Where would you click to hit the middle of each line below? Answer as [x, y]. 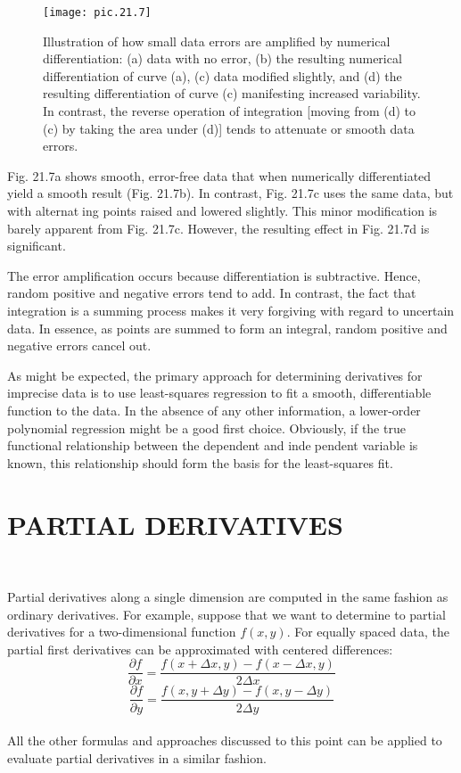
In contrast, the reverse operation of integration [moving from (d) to [230, 111]
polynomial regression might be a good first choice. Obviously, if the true [206, 428]
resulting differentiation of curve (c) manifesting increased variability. [232, 93]
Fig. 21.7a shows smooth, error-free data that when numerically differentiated [219, 175]
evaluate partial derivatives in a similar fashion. [137, 757]
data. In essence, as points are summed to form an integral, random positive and [227, 328]
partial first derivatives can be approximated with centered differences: [200, 649]
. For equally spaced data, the [368, 632]
